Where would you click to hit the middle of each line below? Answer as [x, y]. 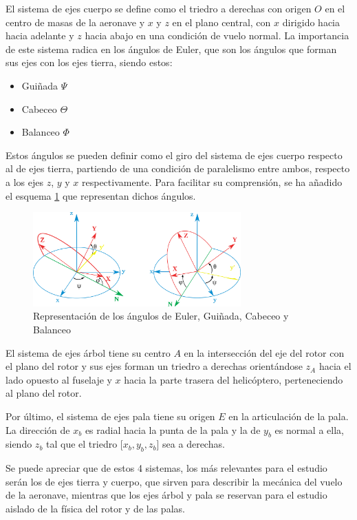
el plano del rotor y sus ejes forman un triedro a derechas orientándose [154, 366]
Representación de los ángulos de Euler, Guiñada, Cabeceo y [161, 316]
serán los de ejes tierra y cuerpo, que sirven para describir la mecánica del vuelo [174, 481]
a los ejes [24, 181]
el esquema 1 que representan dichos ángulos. [101, 195]
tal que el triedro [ [85, 444]
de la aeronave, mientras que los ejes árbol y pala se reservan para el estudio [166, 495]
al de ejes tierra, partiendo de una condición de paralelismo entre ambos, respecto [178, 168]
